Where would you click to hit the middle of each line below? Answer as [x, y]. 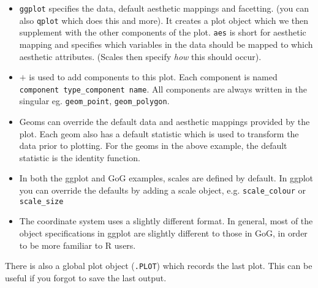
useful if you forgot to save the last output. [86, 277]
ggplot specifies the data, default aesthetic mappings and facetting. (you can [164, 8]
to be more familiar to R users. [78, 245]
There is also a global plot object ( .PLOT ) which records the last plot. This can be [159, 266]
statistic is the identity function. [80, 157]
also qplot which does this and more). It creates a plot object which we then [164, 20]
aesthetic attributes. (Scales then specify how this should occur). [140, 56]
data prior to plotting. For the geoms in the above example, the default [153, 146]
